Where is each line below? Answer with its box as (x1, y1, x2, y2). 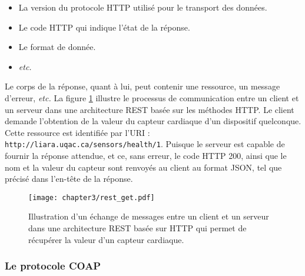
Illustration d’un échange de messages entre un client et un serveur (28, 210, 269, 222)
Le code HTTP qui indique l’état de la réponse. (18, 21, 190, 33)
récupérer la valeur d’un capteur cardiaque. (28, 233, 184, 245)
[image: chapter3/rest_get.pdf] (28, 193, 155, 202)
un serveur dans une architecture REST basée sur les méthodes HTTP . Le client (5, 103, 294, 115)
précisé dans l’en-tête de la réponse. (5, 172, 133, 185)
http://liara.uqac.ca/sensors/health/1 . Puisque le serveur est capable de (5, 138, 285, 150)
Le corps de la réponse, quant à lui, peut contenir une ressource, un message (5, 80, 280, 92)
